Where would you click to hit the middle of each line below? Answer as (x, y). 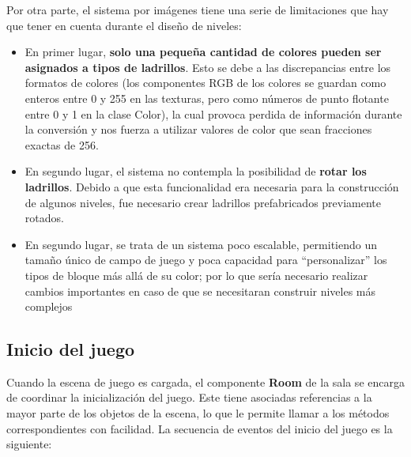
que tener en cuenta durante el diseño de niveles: (124, 25)
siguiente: (29, 444)
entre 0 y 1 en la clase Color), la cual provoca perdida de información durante (213, 113)
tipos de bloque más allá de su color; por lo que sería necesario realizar (196, 275)
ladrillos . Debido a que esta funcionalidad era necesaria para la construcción (212, 186)
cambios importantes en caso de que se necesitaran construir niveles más (200, 291)
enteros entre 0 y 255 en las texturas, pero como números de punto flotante (207, 98)
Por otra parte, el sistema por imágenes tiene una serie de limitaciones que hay (198, 9)
